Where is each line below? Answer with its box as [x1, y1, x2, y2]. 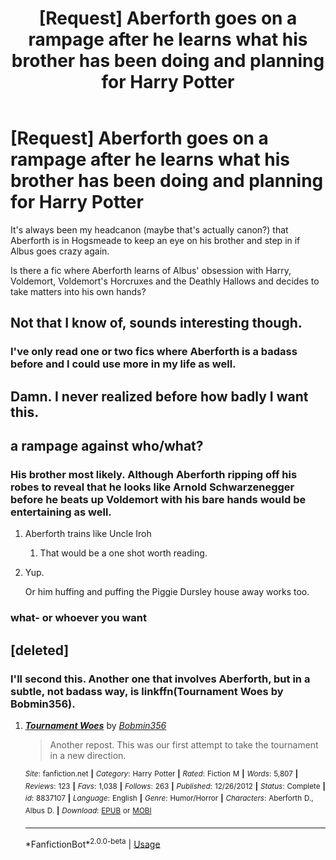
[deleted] [10, 642, 70, 659]
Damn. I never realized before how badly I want [10, 388, 309, 405]
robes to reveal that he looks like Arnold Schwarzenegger [10, 480, 295, 494]
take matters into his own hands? [10, 285, 147, 297]
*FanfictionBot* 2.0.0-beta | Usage [24, 836, 161, 850]
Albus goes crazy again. [10, 245, 110, 257]
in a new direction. [49, 749, 127, 761]
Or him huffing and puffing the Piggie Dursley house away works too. [24, 586, 310, 598]
